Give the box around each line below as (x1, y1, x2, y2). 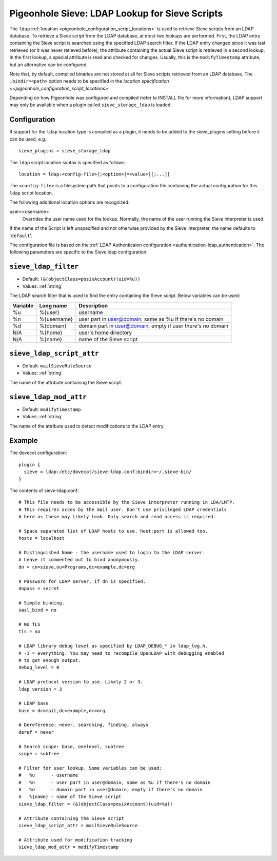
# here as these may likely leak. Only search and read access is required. (18, 514, 216, 520)
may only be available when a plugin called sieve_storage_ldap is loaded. (9, 102, 172, 108)
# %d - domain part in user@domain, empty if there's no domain (18, 787, 203, 792)
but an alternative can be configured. (9, 62, 88, 68)
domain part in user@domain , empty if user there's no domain (78, 322, 229, 329)
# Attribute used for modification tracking (18, 837, 133, 843)
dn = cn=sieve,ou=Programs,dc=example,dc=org (18, 564, 135, 570)
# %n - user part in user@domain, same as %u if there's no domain (18, 779, 211, 785)
